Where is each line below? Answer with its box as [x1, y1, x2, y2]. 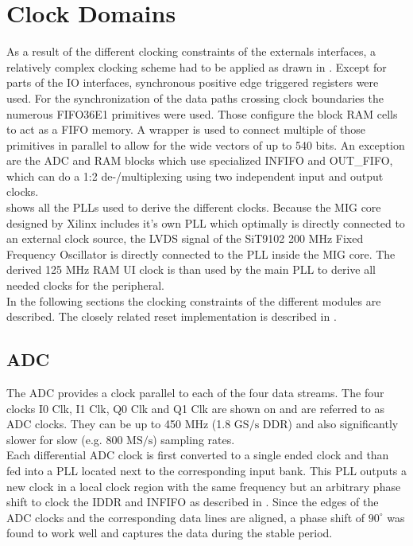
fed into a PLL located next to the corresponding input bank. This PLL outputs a [6, 462, 407, 478]
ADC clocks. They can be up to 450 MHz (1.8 [6, 415, 231, 432]
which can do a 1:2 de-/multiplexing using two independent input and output [6, 167, 384, 184]
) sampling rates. [152, 431, 235, 447]
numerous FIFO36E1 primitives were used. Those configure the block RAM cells [6, 105, 398, 122]
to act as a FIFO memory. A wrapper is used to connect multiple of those [6, 121, 365, 138]
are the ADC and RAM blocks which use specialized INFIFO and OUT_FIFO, [6, 152, 393, 169]
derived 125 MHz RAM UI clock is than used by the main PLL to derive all [6, 261, 376, 278]
